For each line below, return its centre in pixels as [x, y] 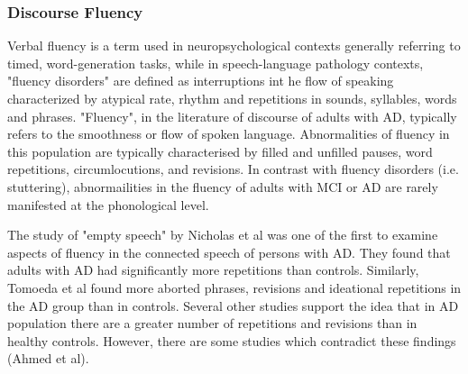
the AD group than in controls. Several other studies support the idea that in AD [233, 305]
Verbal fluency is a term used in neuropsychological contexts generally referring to [234, 46]
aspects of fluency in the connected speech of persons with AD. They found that [229, 252]
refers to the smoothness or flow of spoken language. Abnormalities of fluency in [229, 134]
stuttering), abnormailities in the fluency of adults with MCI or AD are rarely [223, 186]
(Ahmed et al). [48, 358]
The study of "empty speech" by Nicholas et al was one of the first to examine [223, 235]
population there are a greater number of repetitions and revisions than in [212, 323]
